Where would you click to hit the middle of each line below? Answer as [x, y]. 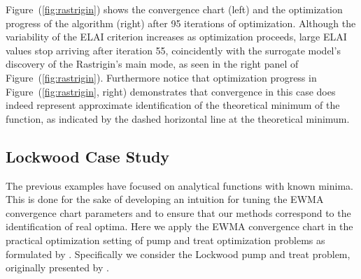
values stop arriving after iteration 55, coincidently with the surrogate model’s [173, 50]
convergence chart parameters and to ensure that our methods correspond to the [178, 212]
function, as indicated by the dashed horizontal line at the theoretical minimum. [178, 118]
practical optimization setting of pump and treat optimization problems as [165, 240]
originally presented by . [57, 267]
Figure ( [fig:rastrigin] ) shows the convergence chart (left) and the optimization [174, 9]
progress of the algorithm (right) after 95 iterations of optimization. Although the [181, 23]
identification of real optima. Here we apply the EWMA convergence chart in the [179, 226]
